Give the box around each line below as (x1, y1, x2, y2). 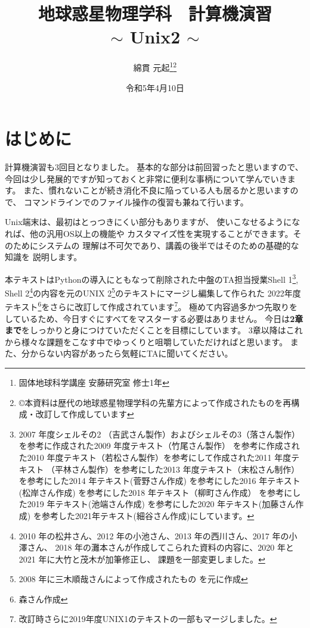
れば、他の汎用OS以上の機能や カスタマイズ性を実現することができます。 (5, 227, 293, 240)
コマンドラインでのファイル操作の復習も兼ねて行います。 (24, 195, 249, 208)
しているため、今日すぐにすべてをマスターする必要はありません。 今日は (5, 312, 290, 324)
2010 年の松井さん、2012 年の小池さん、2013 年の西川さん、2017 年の (18, 529, 289, 542)
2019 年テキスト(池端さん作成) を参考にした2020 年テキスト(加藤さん (27, 498, 296, 510)
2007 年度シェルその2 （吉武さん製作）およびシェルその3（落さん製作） (18, 427, 300, 440)
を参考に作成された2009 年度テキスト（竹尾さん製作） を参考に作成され (18, 439, 300, 452)
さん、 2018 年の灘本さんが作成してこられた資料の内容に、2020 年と (27, 541, 294, 554)
